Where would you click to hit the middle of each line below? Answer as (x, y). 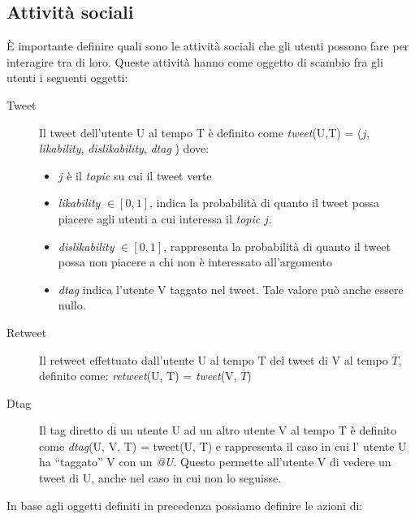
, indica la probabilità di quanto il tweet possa (264, 203)
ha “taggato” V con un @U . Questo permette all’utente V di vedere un (215, 462)
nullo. (72, 305)
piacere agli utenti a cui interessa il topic (159, 218)
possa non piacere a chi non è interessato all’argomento (195, 262)
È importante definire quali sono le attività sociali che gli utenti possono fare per (208, 46)
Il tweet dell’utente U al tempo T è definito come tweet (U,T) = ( (201, 132)
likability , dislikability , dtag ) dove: (124, 148)
